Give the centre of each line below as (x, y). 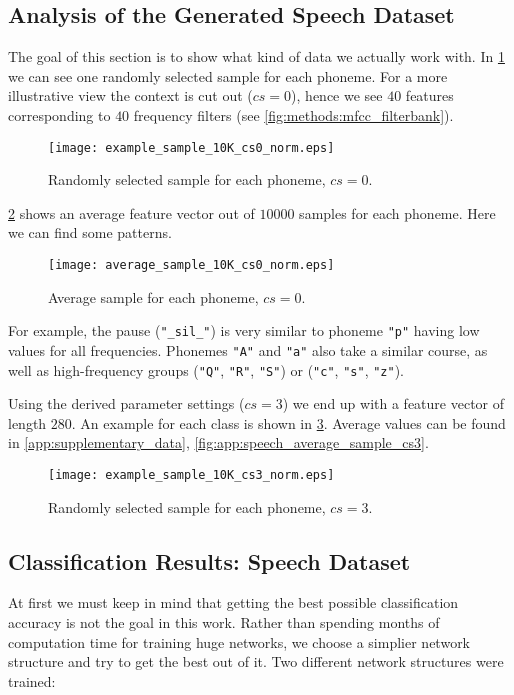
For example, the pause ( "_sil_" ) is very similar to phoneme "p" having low (244, 330)
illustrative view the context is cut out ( (130, 95)
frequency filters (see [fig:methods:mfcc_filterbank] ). (293, 114)
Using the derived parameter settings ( (126, 403)
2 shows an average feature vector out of (131, 212)
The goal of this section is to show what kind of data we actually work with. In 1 (256, 56)
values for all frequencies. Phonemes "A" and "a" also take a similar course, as (248, 349)
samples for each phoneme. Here (397, 212)
